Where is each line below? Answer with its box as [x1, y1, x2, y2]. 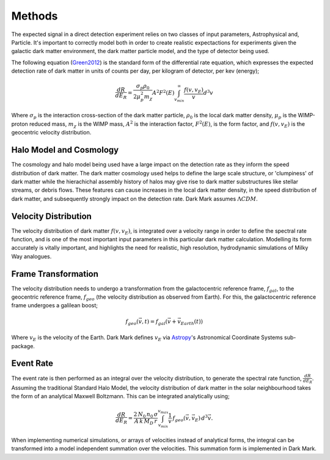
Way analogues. [11, 252, 52, 260]
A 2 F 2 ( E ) [152, 89, 175, 97]
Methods [11, 9, 58, 23]
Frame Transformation [11, 269, 99, 279]
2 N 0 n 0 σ [133, 411, 158, 419]
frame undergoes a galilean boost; [11, 302, 98, 309]
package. [11, 342, 35, 349]
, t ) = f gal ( [141, 318, 168, 326]
